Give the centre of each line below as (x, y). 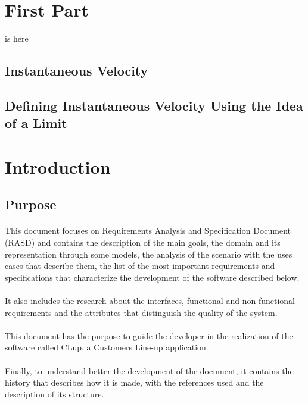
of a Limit (36, 123)
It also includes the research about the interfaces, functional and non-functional (150, 300)
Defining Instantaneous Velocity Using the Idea (154, 105)
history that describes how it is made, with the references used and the (134, 382)
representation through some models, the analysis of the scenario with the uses (149, 254)
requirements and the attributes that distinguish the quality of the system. (141, 312)
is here (17, 38)
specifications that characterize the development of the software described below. (152, 277)
